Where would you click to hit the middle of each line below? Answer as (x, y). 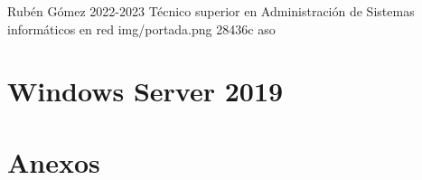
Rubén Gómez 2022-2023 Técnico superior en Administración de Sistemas (211, 11)
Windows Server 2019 (145, 91)
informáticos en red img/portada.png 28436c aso (141, 28)
